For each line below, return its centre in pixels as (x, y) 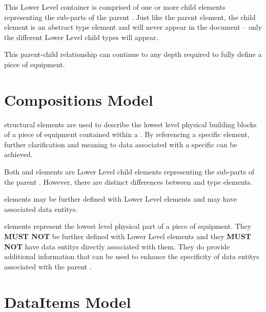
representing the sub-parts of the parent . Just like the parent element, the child (130, 17)
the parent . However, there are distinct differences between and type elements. (128, 181)
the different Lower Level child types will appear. (81, 37)
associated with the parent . (48, 266)
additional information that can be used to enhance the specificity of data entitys (132, 256)
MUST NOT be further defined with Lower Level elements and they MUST (128, 236)
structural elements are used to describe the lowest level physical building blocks (130, 124)
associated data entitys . (41, 209)
